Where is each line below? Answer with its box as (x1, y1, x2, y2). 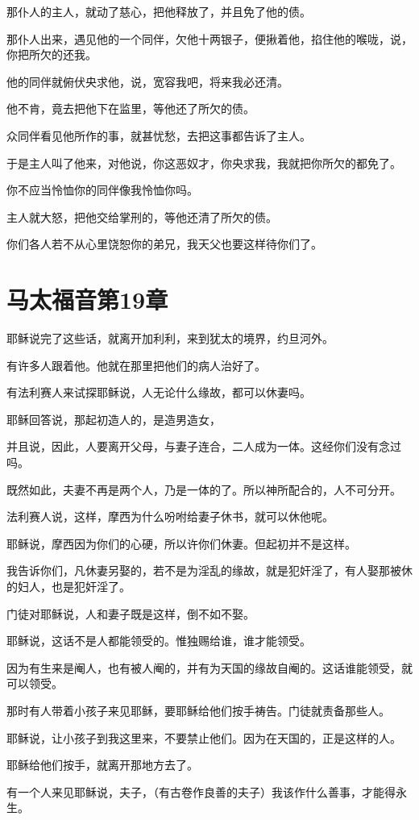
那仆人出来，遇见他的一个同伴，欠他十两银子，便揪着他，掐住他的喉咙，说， (6, 30, 413, 47)
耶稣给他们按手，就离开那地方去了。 (6, 756, 198, 773)
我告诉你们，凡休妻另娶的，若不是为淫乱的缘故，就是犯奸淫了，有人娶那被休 (6, 562, 413, 579)
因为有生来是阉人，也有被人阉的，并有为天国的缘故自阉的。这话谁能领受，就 (6, 659, 413, 676)
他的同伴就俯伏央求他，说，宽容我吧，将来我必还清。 (6, 73, 288, 89)
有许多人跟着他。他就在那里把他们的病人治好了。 (6, 356, 266, 373)
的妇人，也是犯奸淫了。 (6, 578, 131, 594)
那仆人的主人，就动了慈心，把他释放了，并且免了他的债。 (6, 3, 311, 19)
